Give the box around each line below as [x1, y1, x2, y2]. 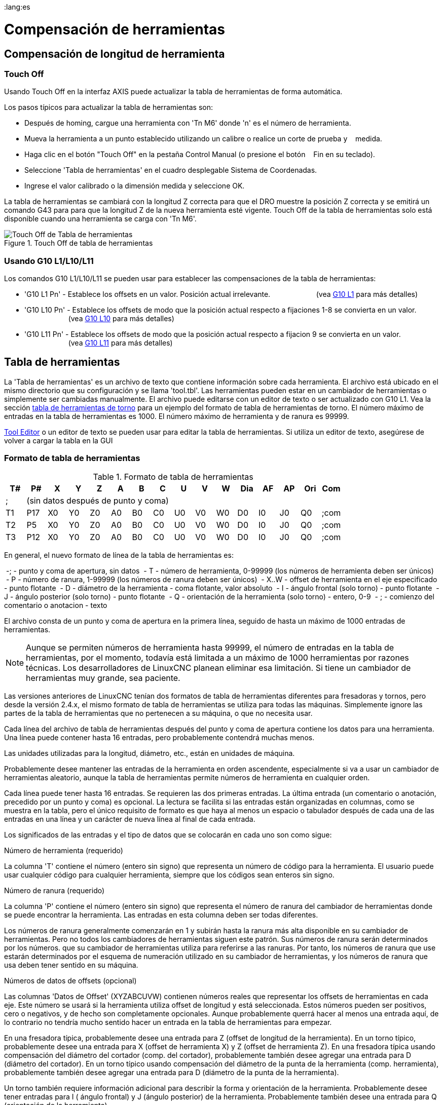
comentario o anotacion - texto [4, 600, 107, 609]
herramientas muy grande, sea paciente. [26, 672, 180, 683]
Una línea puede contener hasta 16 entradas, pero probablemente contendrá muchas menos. [4, 733, 315, 742]
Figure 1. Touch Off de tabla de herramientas [4, 239, 153, 248]
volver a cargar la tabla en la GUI [4, 436, 113, 445]
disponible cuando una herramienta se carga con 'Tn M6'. [4, 214, 197, 223]
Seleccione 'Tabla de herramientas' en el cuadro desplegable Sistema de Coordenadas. [24, 166, 317, 175]
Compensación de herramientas [4, 20, 225, 38]
